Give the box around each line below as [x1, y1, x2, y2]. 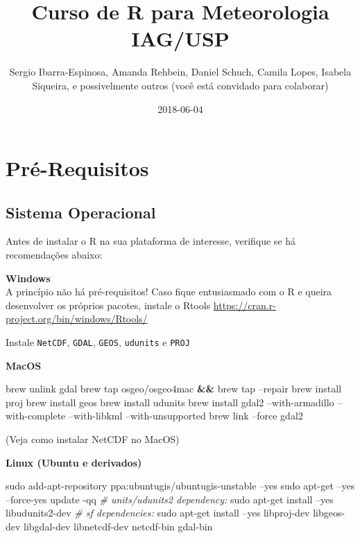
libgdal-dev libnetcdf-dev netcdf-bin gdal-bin [24, 519, 213, 534]
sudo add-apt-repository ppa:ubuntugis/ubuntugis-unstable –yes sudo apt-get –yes [6, 478, 355, 493]
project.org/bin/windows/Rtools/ [6, 311, 148, 326]
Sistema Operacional [6, 201, 156, 223]
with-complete [6, 408, 66, 423]
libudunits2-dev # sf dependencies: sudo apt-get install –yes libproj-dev [6, 505, 310, 520]
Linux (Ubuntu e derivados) [6, 455, 142, 469]
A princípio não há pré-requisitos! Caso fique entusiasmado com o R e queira [6, 284, 332, 299]
